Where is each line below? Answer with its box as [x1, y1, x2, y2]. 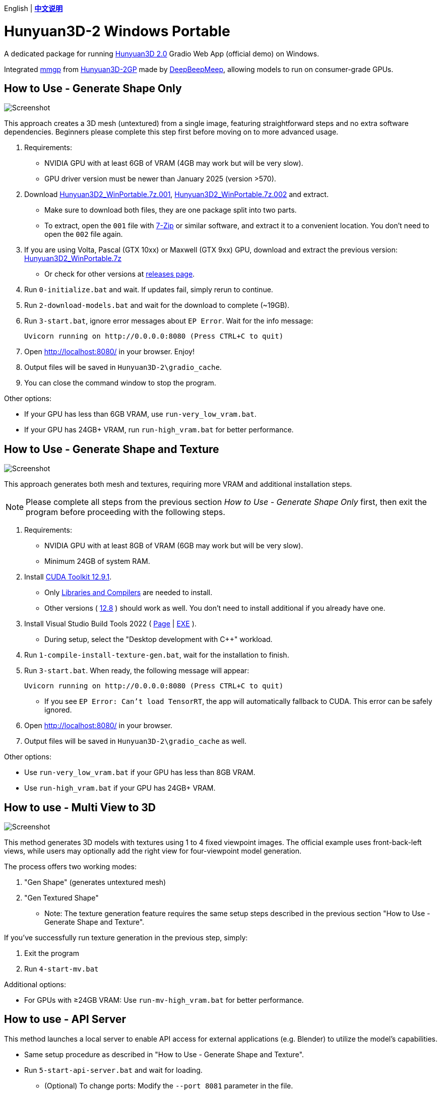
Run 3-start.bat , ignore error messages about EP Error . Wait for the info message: [24, 316, 313, 326]
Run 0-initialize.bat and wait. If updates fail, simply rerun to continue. [24, 285, 273, 294]
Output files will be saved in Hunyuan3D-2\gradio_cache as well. [24, 737, 247, 746]
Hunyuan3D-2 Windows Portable [4, 22, 230, 40]
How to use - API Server [4, 1013, 127, 1026]
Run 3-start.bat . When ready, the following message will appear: [24, 666, 249, 675]
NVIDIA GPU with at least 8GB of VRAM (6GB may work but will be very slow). [44, 541, 303, 550]
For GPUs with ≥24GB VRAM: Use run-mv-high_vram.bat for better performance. [24, 996, 304, 1005]
